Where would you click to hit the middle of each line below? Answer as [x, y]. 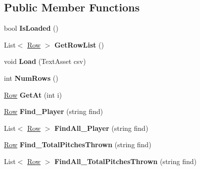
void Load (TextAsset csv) [45, 61]
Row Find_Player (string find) [53, 111]
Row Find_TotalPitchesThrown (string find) [78, 144]
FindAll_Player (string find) [101, 128]
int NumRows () [31, 78]
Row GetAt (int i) [33, 94]
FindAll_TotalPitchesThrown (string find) [125, 161]
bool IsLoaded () [31, 28]
